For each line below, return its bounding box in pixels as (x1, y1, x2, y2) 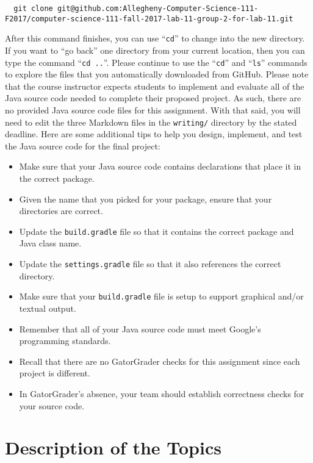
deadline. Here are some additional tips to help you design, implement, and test (5, 127, 303, 140)
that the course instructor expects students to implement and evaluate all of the (5, 79, 304, 92)
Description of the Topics (5, 435, 221, 460)
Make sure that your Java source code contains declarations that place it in (19, 160, 301, 173)
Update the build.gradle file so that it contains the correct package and (19, 224, 294, 237)
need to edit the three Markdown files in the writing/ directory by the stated (5, 115, 297, 128)
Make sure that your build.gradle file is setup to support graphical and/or (19, 290, 304, 303)
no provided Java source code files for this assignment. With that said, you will (5, 104, 301, 116)
